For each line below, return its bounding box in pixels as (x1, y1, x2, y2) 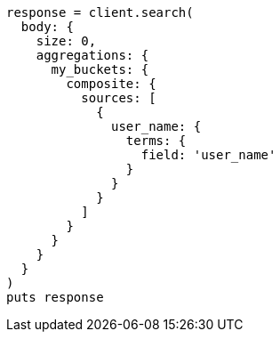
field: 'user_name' (140, 148, 276, 162)
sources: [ (81, 91, 156, 105)
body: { (20, 20, 74, 34)
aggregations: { (36, 48, 149, 62)
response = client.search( (6, 5, 194, 20)
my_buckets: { (51, 62, 149, 77)
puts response (6, 290, 104, 304)
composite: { (66, 77, 156, 91)
